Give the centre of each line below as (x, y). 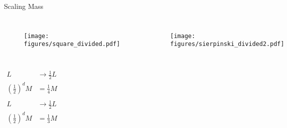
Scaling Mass (24, 6)
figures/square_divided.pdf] (72, 44)
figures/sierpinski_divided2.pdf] (227, 44)
